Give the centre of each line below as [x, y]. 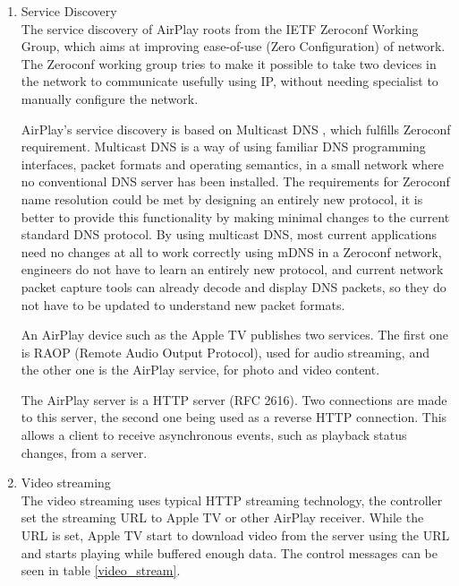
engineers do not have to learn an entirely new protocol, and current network [232, 269]
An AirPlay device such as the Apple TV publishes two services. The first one [234, 335]
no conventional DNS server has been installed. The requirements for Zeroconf [235, 181]
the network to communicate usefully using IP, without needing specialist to [229, 81]
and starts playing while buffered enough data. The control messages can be [229, 552]
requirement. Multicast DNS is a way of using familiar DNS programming [223, 146]
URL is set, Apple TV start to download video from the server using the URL [235, 535]
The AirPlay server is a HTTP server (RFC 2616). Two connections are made [234, 399]
